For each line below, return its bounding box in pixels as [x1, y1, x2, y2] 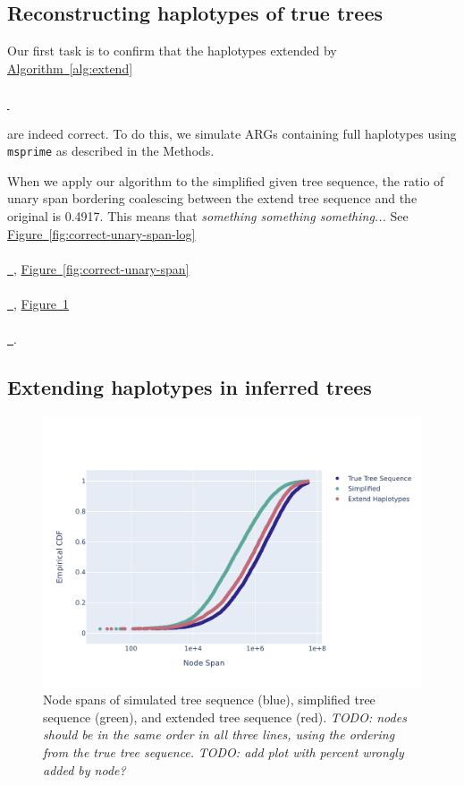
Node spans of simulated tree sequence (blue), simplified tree [43, 690, 375, 709]
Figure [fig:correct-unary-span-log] [7, 224, 196, 243]
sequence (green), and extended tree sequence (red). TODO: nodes [43, 707, 407, 726]
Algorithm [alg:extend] [7, 58, 133, 77]
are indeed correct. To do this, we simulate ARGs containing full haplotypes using [7, 124, 457, 142]
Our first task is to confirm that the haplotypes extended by [7, 41, 337, 60]
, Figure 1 [13, 294, 70, 312]
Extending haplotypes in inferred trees [7, 373, 372, 401]
